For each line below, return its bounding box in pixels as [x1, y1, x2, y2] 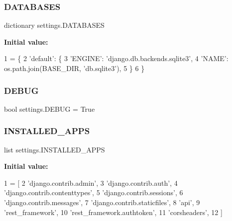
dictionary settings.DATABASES [4, 20, 105, 30]
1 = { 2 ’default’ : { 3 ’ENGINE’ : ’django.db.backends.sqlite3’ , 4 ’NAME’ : [4, 53, 229, 64]
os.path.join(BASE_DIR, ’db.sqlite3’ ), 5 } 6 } [4, 63, 145, 73]
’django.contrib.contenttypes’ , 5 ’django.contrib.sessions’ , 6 [4, 187, 183, 198]
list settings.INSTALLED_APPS [4, 144, 105, 154]
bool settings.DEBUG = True [4, 103, 95, 114]
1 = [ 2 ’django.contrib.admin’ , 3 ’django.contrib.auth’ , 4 [4, 177, 178, 188]
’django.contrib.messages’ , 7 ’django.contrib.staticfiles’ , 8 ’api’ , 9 [4, 197, 200, 207]
